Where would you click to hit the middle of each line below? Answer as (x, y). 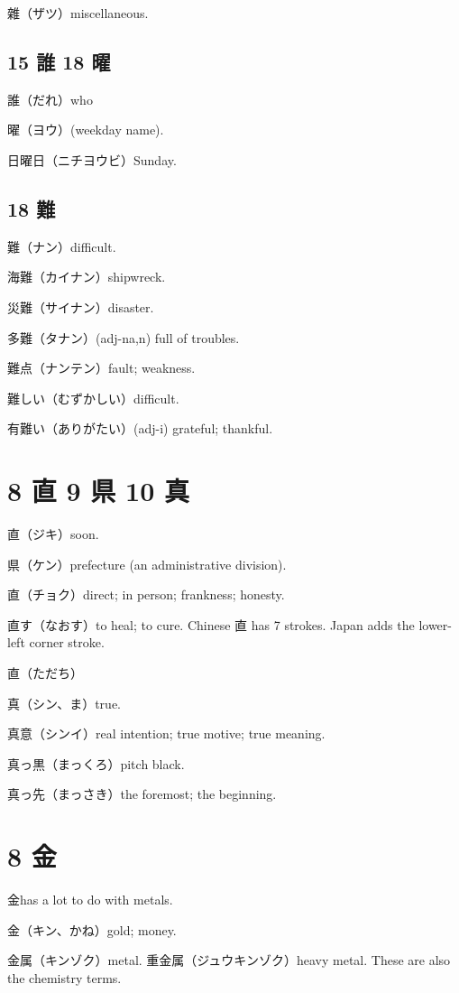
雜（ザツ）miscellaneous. (78, 13)
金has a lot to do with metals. (90, 900)
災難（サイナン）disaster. (81, 306)
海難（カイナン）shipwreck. (87, 277)
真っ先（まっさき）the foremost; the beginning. (142, 794)
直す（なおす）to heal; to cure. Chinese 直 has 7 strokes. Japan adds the (211, 624)
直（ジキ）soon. (53, 534)
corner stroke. (67, 642)
